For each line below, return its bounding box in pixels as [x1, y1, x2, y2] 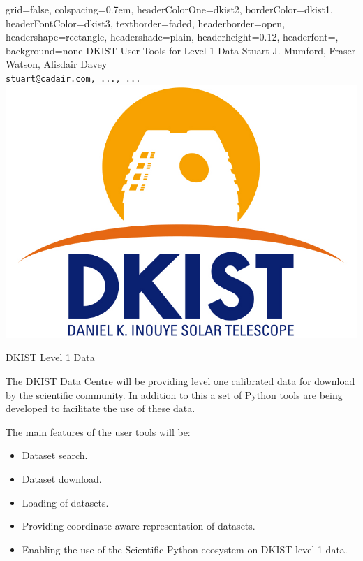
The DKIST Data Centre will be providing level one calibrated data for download [6, 374, 355, 388]
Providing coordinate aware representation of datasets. [22, 518, 255, 533]
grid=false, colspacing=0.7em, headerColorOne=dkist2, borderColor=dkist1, [6, 2, 333, 16]
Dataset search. [22, 448, 88, 462]
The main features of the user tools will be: [6, 424, 191, 439]
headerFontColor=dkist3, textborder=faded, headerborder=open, [6, 15, 286, 30]
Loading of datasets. [22, 495, 109, 509]
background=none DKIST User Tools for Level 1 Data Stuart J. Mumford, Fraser [6, 43, 356, 57]
